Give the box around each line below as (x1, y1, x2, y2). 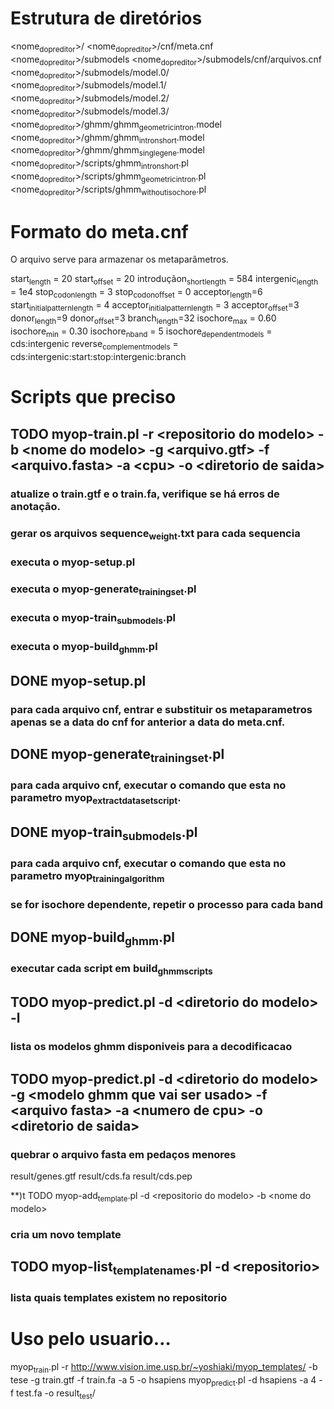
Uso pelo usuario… (10, 1328, 172, 1351)
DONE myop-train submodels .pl (10, 823, 198, 844)
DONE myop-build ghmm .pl (10, 928, 175, 948)
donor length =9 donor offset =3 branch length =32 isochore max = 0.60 (10, 312, 277, 326)
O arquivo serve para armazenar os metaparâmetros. (10, 253, 229, 266)
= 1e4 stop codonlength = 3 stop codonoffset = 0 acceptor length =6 (10, 286, 263, 301)
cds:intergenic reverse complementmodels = (10, 338, 179, 352)
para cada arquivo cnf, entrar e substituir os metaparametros (10, 702, 313, 716)
